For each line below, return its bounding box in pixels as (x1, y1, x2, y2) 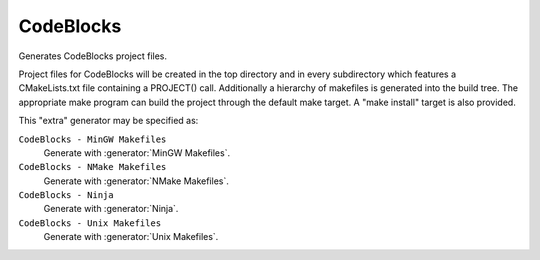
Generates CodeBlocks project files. (18, 50, 168, 62)
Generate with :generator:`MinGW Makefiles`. (43, 146, 230, 159)
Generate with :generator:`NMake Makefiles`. (43, 175, 229, 187)
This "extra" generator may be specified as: (18, 115, 199, 127)
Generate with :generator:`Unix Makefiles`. (43, 231, 219, 243)
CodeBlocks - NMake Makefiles (18, 161, 167, 173)
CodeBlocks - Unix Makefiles (18, 217, 162, 229)
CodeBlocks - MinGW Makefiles (18, 133, 167, 145)
